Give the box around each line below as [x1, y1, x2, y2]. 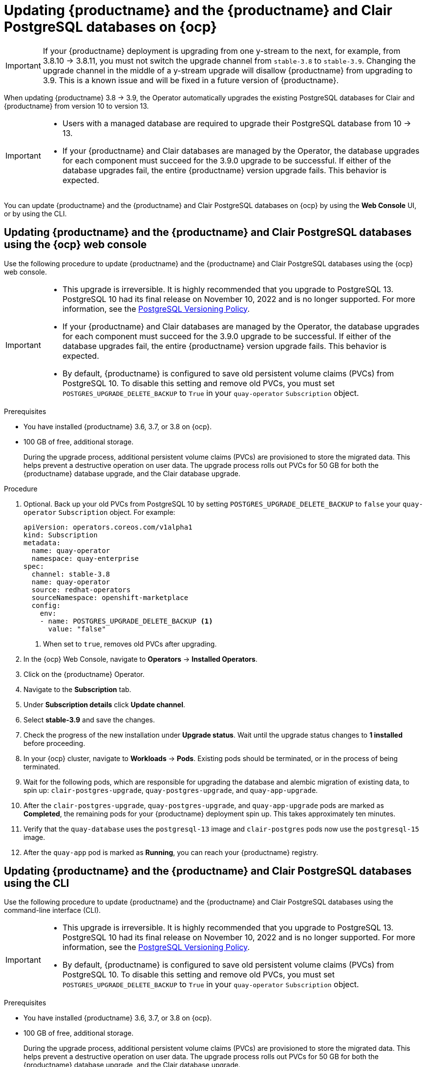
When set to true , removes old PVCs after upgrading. [43, 639, 217, 648]
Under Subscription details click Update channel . [23, 700, 185, 709]
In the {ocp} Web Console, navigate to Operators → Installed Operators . [23, 654, 257, 663]
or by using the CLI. [4, 209, 67, 218]
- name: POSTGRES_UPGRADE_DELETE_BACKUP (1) [40, 617, 213, 625]
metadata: [23, 538, 61, 547]
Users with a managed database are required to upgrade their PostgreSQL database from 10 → [62, 118, 411, 128]
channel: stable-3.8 [31, 570, 110, 578]
